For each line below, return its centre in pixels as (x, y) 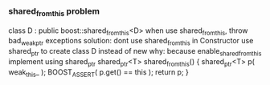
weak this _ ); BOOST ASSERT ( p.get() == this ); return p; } (98, 73)
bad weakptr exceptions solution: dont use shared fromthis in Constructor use (131, 42)
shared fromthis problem (54, 12)
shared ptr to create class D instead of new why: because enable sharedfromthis (135, 52)
